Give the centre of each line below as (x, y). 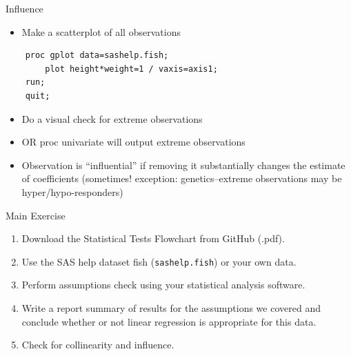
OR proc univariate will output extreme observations (133, 142)
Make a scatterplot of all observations (101, 31)
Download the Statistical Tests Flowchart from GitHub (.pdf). (153, 238)
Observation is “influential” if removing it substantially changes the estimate (183, 165)
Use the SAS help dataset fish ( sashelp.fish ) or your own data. (159, 261)
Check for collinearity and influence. (98, 345)
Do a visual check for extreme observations (112, 118)
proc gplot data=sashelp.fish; (97, 56)
